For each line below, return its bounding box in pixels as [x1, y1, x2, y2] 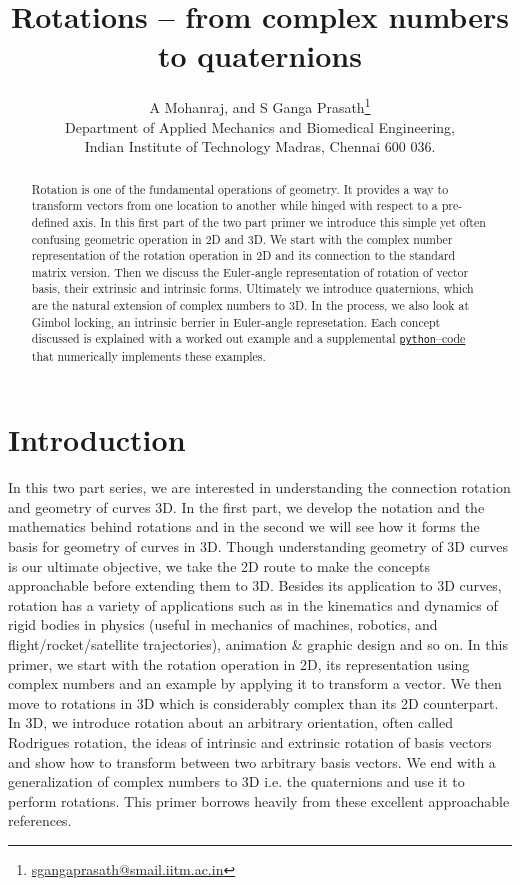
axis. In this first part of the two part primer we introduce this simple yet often [72, 213, 486, 230]
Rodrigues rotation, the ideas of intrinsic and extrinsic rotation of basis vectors [8, 731, 492, 752]
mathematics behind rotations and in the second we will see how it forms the [8, 516, 480, 537]
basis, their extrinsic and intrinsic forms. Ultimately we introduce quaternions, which [31, 280, 474, 297]
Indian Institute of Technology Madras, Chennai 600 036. [84, 136, 436, 157]
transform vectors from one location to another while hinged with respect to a [31, 197, 438, 214]
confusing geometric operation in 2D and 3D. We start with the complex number [31, 230, 453, 247]
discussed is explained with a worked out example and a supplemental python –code [31, 330, 466, 347]
